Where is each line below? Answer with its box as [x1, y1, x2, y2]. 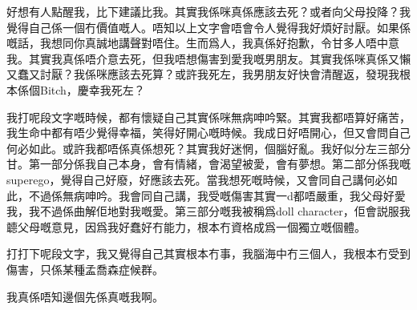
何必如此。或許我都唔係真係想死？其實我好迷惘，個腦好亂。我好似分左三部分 [6, 139, 411, 156]
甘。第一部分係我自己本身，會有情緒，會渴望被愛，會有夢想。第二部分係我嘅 [6, 155, 411, 172]
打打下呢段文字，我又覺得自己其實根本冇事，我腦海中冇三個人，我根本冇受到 [6, 245, 411, 262]
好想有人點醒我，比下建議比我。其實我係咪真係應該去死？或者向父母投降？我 [6, 3, 411, 19]
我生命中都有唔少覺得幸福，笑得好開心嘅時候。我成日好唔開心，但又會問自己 [6, 124, 411, 141]
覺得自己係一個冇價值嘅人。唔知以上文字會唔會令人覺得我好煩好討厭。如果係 [6, 18, 411, 35]
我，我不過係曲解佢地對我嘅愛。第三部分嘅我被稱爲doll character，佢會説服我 [6, 203, 411, 219]
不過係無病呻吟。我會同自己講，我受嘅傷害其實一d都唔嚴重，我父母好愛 [28, 187, 406, 203]
